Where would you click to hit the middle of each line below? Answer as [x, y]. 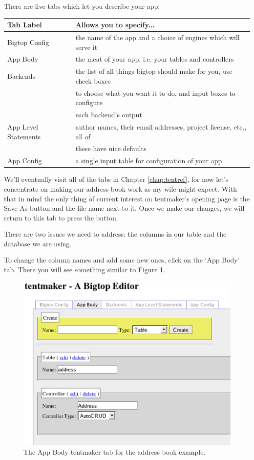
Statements [24, 136]
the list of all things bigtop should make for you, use [154, 71]
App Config [25, 161]
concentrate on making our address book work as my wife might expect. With [121, 188]
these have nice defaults [111, 148]
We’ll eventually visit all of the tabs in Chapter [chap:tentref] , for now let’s [116, 179]
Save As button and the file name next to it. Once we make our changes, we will [124, 208]
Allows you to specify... [115, 25]
